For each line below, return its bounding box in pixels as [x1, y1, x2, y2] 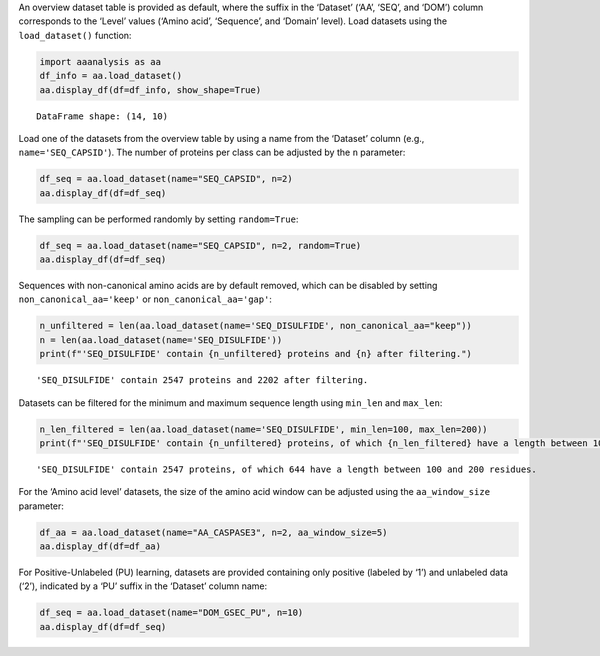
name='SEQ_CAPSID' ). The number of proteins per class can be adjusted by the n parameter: [18, 146, 406, 159]
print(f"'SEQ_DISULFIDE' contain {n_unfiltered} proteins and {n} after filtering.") [39, 348, 472, 360]
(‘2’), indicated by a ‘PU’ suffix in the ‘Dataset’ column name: [18, 580, 268, 592]
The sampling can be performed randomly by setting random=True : [18, 213, 299, 225]
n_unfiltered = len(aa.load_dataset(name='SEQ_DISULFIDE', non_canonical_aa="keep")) [39, 320, 472, 332]
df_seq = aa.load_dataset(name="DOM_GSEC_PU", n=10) [39, 607, 304, 619]
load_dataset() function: [18, 29, 132, 41]
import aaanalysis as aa [39, 56, 162, 67]
